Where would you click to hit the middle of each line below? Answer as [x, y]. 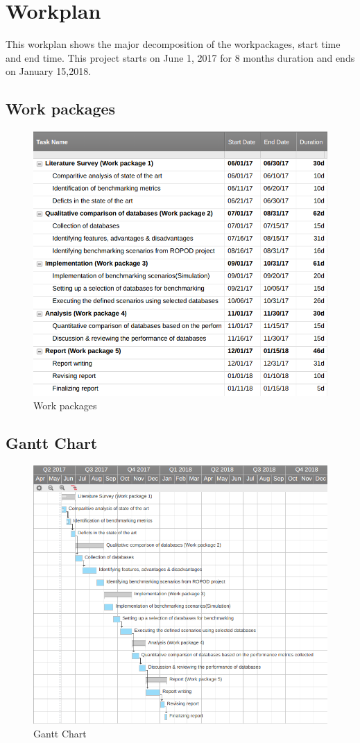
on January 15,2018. [49, 71]
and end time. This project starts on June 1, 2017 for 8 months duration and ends [180, 57]
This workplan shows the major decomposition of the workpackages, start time [173, 44]
